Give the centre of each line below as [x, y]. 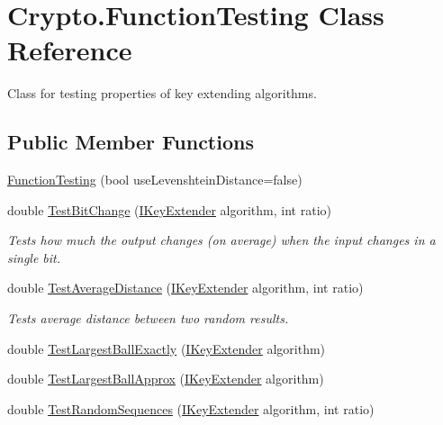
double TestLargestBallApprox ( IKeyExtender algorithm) [166, 379]
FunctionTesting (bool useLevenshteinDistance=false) [155, 180]
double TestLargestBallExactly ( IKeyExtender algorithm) [167, 348]
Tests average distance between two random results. [148, 318]
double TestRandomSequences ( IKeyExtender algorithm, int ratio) [191, 408]
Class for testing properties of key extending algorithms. [162, 93]
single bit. [34, 257]
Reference [70, 50]
